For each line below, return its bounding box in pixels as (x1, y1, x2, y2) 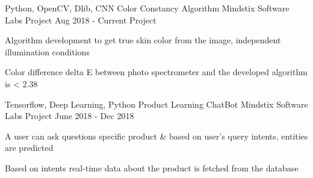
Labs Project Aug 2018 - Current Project (5, 13, 156, 26)
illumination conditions (5, 45, 90, 58)
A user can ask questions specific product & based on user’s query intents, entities (5, 129, 308, 142)
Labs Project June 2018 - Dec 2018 (5, 109, 134, 122)
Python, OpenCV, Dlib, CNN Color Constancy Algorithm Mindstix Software (5, 2, 290, 14)
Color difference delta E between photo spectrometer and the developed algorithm (5, 66, 308, 78)
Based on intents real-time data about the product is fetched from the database (5, 161, 299, 174)
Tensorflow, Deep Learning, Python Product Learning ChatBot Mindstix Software (5, 97, 308, 110)
